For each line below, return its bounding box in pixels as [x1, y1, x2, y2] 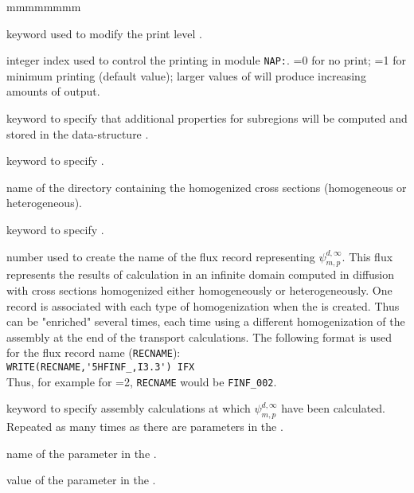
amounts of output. [6, 83, 100, 100]
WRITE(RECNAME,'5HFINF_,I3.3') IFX [6, 362, 195, 374]
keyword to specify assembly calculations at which [6, 400, 251, 417]
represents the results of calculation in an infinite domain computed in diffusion [6, 266, 395, 283]
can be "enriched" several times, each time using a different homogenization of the [6, 313, 405, 330]
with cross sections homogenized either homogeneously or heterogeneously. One [6, 281, 393, 298]
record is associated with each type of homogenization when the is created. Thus [6, 297, 400, 314]
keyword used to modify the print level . [6, 25, 202, 41]
